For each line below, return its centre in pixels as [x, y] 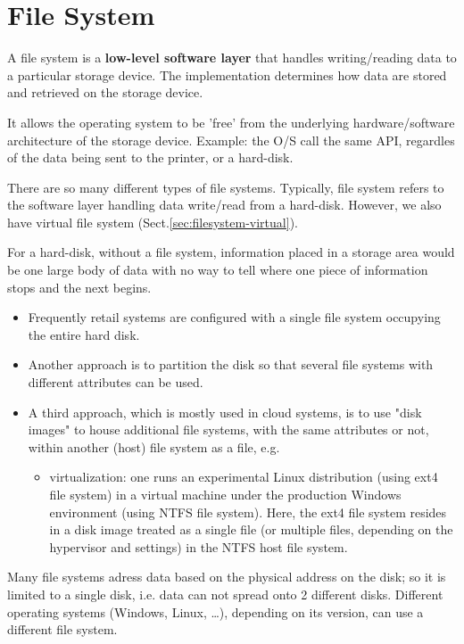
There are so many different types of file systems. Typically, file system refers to [226, 187]
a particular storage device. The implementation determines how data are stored [227, 74]
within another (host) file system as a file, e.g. [154, 446]
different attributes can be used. [116, 382]
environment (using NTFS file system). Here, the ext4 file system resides [248, 512]
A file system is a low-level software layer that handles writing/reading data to [232, 58]
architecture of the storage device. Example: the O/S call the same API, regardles [231, 140]
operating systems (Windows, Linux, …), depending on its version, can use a [215, 611]
